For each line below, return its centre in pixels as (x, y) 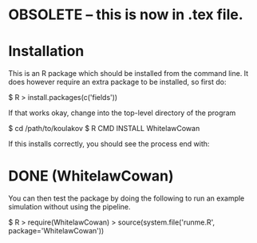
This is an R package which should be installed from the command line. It (128, 74)
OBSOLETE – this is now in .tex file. (126, 15)
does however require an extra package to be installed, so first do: (117, 82)
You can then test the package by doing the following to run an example (127, 198)
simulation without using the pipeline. (69, 207)
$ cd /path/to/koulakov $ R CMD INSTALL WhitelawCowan (104, 129)
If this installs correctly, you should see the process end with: (109, 144)
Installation (46, 52)
